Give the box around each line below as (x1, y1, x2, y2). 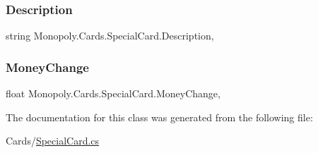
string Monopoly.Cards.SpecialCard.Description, (6, 28, 214, 43)
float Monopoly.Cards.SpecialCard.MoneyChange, (6, 86, 220, 101)
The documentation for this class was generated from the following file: (6, 109, 313, 124)
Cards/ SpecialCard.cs (6, 133, 100, 148)
